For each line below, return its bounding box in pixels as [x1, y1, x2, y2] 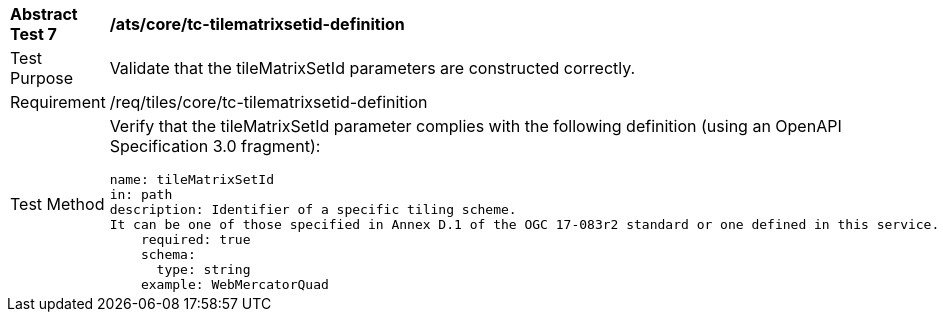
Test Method [10, 194, 105, 214]
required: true [140, 232, 251, 247]
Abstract [10, 4, 78, 24]
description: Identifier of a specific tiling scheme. [109, 202, 517, 217]
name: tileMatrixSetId [109, 172, 275, 187]
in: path [109, 187, 173, 202]
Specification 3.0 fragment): [109, 136, 321, 156]
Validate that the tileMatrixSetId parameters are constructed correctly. [109, 58, 636, 78]
